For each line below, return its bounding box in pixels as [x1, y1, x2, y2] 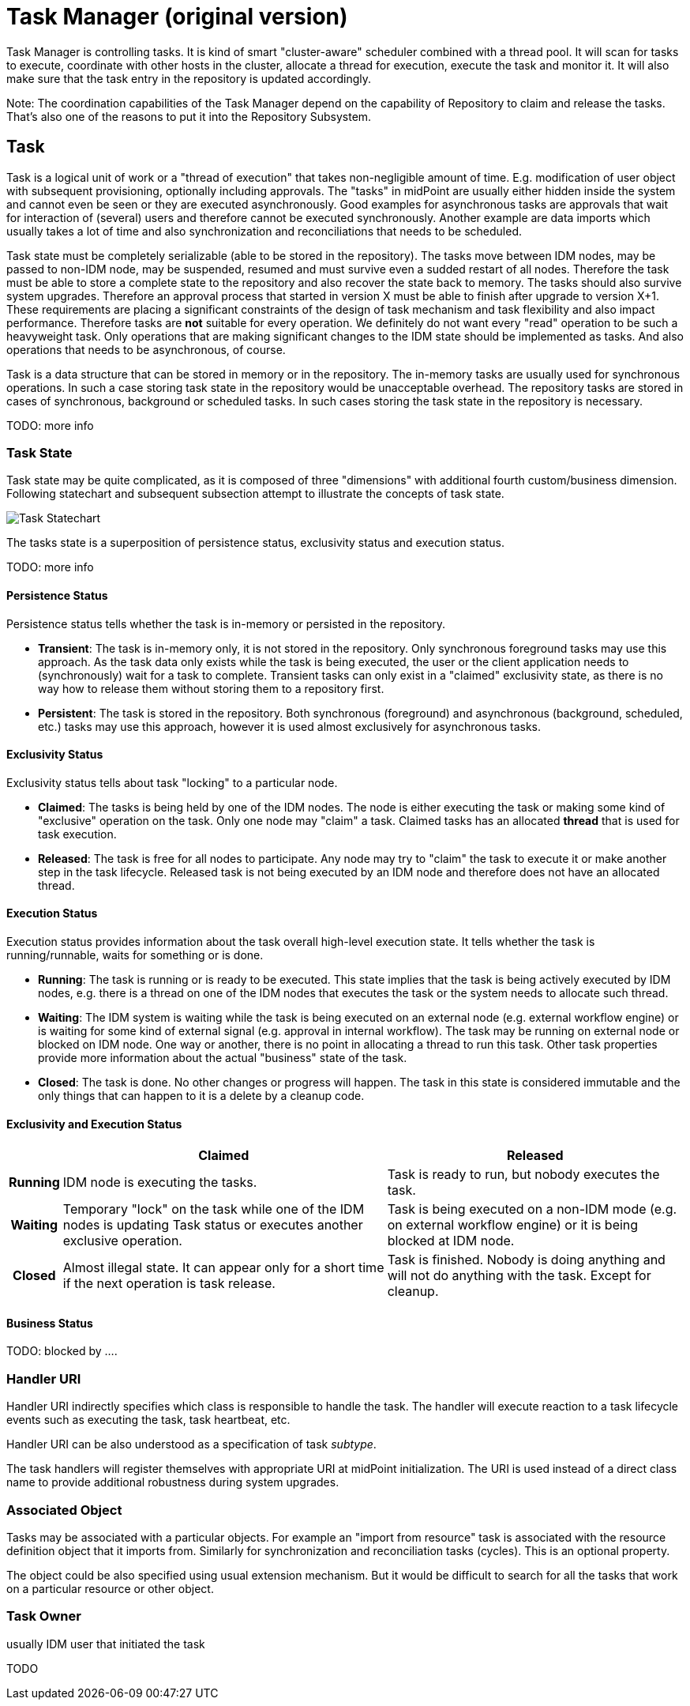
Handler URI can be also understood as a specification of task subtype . [6, 1437, 377, 1452]
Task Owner [6, 1608, 81, 1625]
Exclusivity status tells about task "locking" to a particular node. [6, 775, 338, 789]
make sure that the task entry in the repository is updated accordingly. [6, 71, 372, 85]
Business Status [6, 1316, 93, 1330]
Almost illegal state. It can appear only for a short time [62, 1260, 384, 1276]
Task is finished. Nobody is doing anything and [387, 1252, 666, 1268]
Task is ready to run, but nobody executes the [387, 1166, 660, 1183]
